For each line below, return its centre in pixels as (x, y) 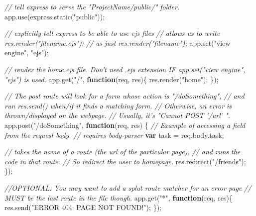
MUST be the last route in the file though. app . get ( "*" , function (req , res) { (119, 197)
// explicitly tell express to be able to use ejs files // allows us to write (112, 33)
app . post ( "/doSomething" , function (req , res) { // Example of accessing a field (125, 125)
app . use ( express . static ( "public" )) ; (55, 16)
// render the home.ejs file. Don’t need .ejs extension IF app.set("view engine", (125, 69)
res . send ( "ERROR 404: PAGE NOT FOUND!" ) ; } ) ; (83, 207)
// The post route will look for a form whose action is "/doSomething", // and (125, 96)
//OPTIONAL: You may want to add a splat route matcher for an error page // (128, 187)
